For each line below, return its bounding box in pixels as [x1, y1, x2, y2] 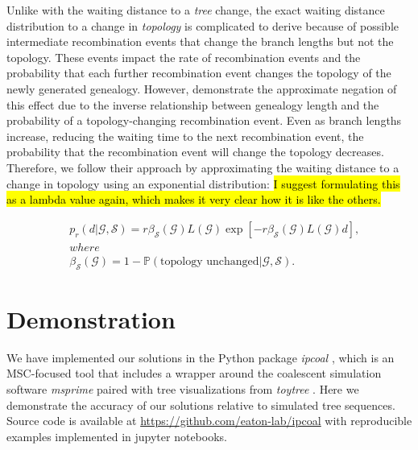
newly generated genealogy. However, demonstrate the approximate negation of [6, 80, 397, 97]
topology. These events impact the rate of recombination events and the [6, 48, 361, 65]
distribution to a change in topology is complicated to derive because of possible [6, 17, 399, 34]
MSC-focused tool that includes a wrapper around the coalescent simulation [6, 365, 382, 382]
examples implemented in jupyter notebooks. [6, 427, 227, 444]
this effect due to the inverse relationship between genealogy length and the [6, 96, 379, 113]
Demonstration [6, 302, 176, 335]
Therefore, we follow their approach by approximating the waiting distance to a [6, 159, 399, 175]
